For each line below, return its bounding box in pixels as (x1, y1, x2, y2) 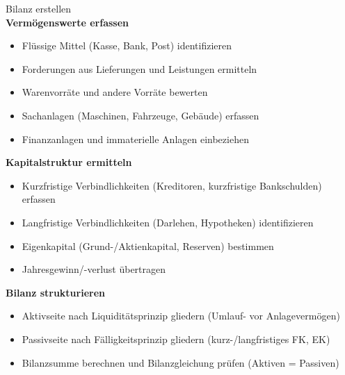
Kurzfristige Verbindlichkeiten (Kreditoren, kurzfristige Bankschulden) (22, 178, 322, 192)
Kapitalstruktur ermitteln (6, 155, 132, 169)
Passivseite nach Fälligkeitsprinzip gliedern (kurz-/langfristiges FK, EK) (22, 331, 330, 346)
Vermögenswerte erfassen (6, 15, 129, 29)
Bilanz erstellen (6, 1, 72, 15)
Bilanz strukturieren (6, 285, 106, 299)
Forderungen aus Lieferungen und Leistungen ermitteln (22, 61, 257, 76)
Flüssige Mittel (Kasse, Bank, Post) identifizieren (22, 38, 232, 53)
